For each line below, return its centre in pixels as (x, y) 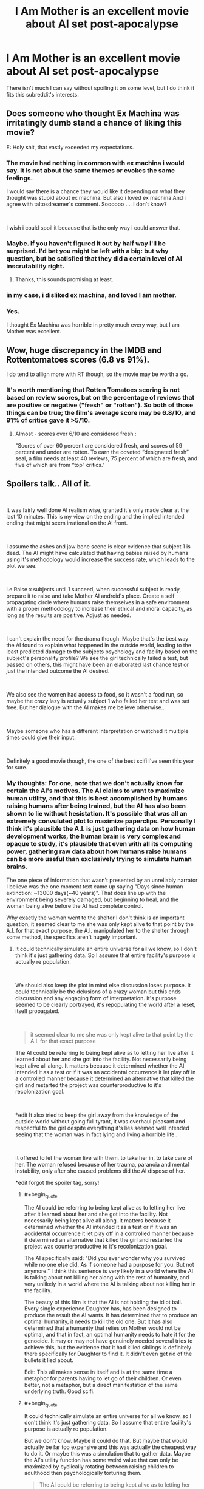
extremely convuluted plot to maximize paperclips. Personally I (101, 821)
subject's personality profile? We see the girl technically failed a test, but (97, 658)
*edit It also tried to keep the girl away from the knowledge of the (97, 1115)
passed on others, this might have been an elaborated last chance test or (98, 665)
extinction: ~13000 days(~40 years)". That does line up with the (86, 893)
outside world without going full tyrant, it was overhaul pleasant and (100, 1121)
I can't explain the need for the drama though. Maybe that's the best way (97, 639)
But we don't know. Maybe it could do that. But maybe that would (106, 1441)
